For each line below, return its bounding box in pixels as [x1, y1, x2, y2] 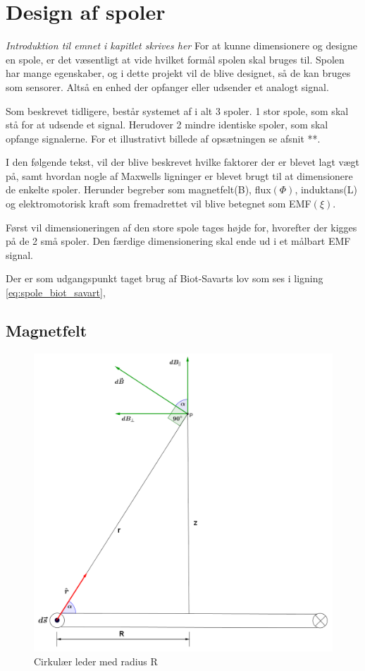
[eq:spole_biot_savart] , [6, 285, 106, 300]
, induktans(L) [295, 182, 357, 197]
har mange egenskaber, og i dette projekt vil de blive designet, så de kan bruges [6, 66, 351, 80]
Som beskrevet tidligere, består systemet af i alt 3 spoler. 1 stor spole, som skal [6, 103, 349, 118]
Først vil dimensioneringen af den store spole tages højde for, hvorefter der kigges [6, 219, 357, 234]
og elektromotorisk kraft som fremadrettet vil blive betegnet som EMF [6, 196, 311, 211]
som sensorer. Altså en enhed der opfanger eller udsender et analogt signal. [6, 79, 329, 94]
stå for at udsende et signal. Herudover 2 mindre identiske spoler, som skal [6, 117, 328, 132]
